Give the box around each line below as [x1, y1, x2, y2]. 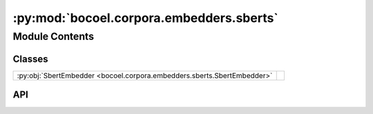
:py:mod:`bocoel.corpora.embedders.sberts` [12, 10, 279, 25]
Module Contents [12, 30, 95, 43]
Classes [12, 53, 48, 65]
